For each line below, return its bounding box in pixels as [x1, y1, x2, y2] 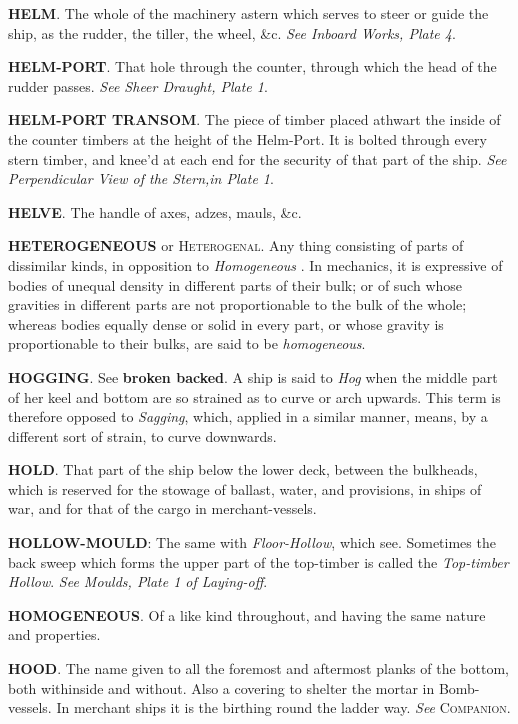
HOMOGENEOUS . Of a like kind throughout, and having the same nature [8, 604, 486, 625]
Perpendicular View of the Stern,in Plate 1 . [8, 168, 274, 189]
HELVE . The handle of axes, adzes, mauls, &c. [8, 201, 302, 222]
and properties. [8, 624, 101, 645]
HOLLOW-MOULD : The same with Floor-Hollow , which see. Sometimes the [8, 532, 496, 553]
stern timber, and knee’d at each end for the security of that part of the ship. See [8, 148, 507, 169]
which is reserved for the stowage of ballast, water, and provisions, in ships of [8, 478, 482, 499]
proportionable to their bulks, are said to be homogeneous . [8, 333, 366, 354]
